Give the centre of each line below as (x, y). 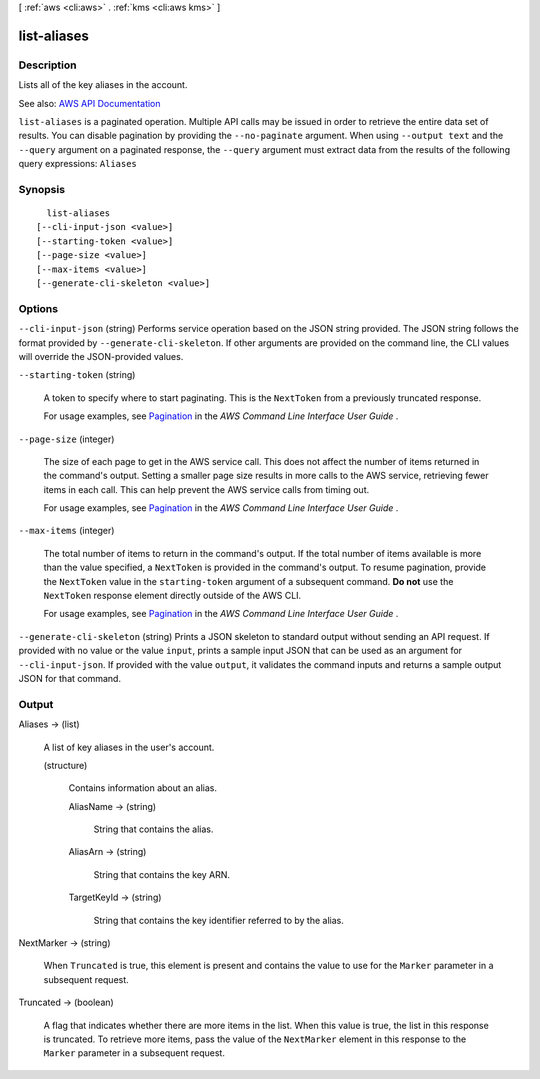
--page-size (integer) (66, 439)
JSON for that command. (70, 678)
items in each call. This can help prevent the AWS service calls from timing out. (206, 489)
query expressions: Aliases (77, 164)
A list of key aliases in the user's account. (129, 747)
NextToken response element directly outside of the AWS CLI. (172, 596)
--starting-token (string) (77, 375)
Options (38, 308)
